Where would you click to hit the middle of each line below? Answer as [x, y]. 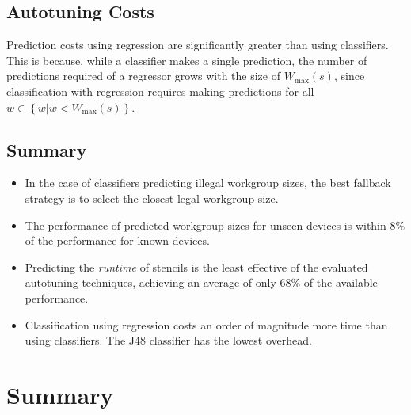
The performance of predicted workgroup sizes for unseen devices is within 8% [215, 225]
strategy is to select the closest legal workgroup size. [152, 198]
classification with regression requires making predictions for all [160, 91]
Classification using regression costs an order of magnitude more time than [206, 324]
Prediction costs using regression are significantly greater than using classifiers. [198, 45]
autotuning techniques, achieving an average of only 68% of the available [201, 282]
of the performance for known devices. [117, 240]
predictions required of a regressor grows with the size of [143, 76]
